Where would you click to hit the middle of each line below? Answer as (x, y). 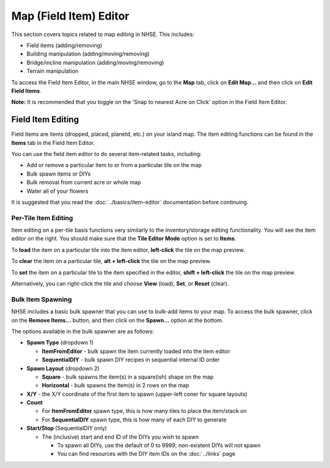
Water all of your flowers (57, 191)
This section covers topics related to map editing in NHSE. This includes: (103, 34)
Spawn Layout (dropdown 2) (63, 368)
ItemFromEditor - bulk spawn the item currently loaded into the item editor (136, 351)
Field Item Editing (45, 120)
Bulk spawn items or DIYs (59, 174)
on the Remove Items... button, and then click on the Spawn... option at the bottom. (117, 320)
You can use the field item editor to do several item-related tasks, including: (106, 154)
